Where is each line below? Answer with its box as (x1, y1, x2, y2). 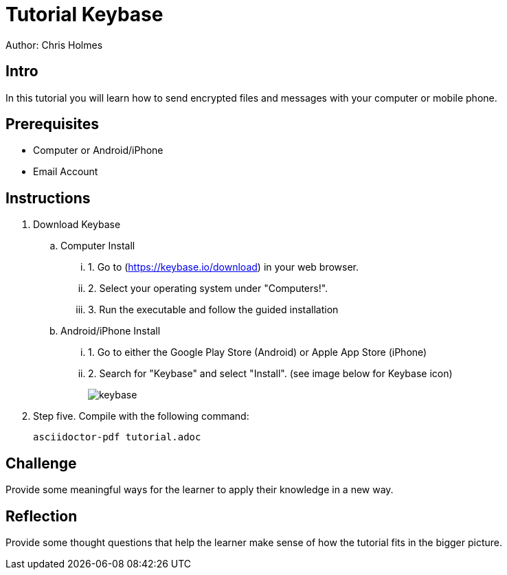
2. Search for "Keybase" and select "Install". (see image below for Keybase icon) (88, 368, 453, 380)
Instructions (5, 189, 91, 207)
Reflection (5, 507, 78, 525)
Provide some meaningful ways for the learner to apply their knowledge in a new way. (5, 484, 394, 496)
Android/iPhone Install (60, 325, 161, 337)
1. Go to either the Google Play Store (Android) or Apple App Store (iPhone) (88, 346, 427, 359)
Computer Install (60, 240, 135, 252)
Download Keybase (33, 218, 121, 231)
